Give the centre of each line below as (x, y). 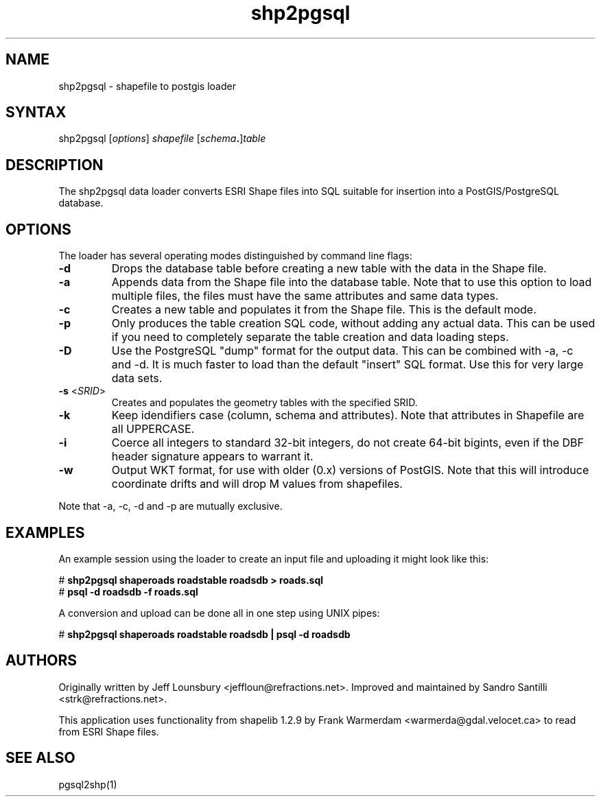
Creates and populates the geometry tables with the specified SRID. (264, 403)
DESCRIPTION (55, 165)
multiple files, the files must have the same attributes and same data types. (305, 296)
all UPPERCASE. (153, 429)
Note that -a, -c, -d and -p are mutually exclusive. (170, 506)
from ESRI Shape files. (109, 731)
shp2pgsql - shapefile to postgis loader (147, 86)
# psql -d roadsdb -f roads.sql (128, 591)
